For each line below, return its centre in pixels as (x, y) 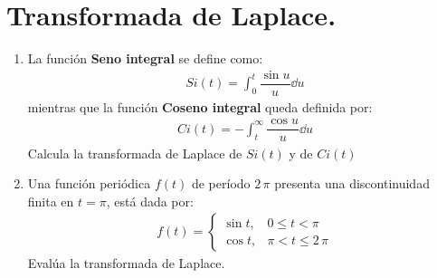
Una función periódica (89, 183)
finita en (51, 201)
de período (221, 183)
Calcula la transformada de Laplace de (135, 153)
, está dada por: (150, 201)
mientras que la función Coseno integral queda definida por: (200, 106)
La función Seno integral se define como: (145, 58)
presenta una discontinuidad (352, 183)
